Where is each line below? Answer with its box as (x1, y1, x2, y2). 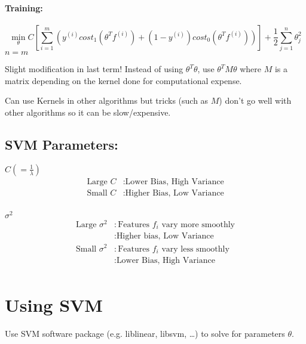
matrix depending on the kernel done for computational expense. (5, 74, 242, 86)
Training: (5, 1, 43, 14)
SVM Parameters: (5, 135, 118, 153)
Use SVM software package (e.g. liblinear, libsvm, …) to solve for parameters (5, 327, 285, 340)
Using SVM (5, 293, 103, 317)
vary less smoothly (161, 244, 229, 253)
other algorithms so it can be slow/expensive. (5, 106, 171, 118)
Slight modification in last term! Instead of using (5, 63, 183, 75)
